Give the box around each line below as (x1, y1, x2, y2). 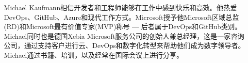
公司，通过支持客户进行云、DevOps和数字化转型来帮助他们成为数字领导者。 (4, 40, 245, 50)
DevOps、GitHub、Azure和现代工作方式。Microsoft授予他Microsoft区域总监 (4, 12, 239, 22)
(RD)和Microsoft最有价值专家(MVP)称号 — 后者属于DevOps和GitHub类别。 (4, 21, 242, 31)
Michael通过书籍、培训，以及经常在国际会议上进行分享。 (4, 49, 183, 60)
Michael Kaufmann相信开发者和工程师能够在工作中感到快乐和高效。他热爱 (4, 2, 237, 12)
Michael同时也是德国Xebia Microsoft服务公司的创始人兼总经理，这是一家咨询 (4, 31, 245, 41)
